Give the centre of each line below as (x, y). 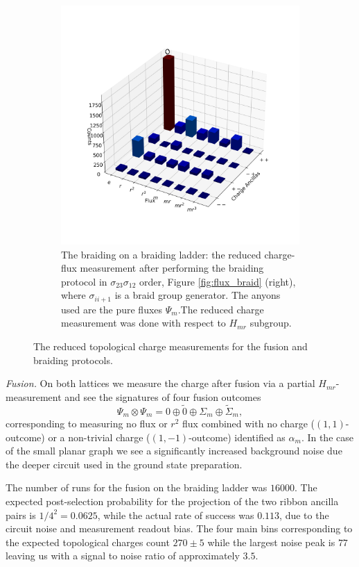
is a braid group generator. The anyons (198, 295)
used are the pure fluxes (112, 309)
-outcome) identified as (237, 437)
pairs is (21, 515)
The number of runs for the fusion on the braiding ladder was (137, 487)
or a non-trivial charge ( (99, 437)
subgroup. (271, 323)
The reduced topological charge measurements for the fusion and (170, 346)
